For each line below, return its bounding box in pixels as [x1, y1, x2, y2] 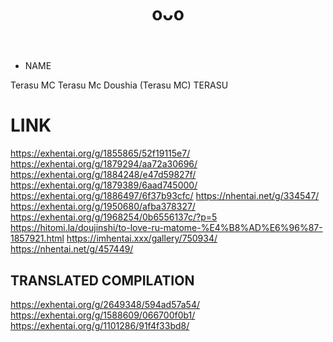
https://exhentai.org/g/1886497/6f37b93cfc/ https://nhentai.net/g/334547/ [10, 190, 320, 202]
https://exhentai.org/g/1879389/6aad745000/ [10, 179, 198, 191]
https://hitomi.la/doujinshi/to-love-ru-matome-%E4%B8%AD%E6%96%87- [10, 222, 323, 234]
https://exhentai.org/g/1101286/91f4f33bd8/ [10, 319, 190, 331]
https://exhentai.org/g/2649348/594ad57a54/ [10, 298, 201, 310]
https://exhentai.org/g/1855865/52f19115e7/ [10, 147, 191, 160]
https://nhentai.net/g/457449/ [10, 243, 134, 255]
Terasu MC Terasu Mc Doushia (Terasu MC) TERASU [10, 79, 229, 91]
